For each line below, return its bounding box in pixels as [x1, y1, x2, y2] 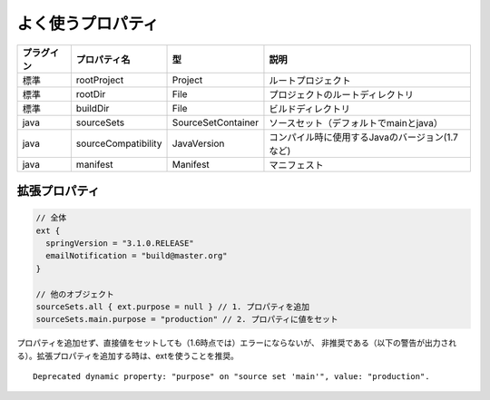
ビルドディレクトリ [269, 102, 351, 115]
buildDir [75, 102, 110, 114]
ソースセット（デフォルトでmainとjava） [269, 116, 444, 129]
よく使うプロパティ [16, 14, 159, 34]
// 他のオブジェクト [35, 288, 114, 299]
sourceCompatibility [75, 137, 162, 150]
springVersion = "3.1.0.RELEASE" [45, 238, 194, 249]
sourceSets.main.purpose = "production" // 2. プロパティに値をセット [35, 314, 339, 325]
